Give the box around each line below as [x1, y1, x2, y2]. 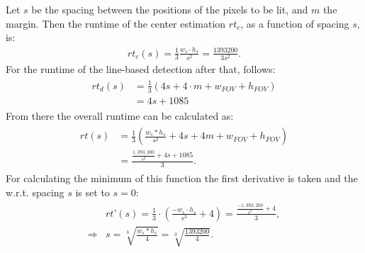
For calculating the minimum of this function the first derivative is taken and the [6, 170, 358, 185]
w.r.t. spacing [6, 184, 64, 199]
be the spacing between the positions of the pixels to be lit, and [31, 2, 308, 16]
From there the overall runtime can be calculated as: [6, 108, 234, 123]
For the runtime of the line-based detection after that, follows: [6, 61, 276, 76]
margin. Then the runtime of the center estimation [6, 16, 226, 30]
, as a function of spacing [240, 16, 349, 30]
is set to [75, 184, 110, 199]
